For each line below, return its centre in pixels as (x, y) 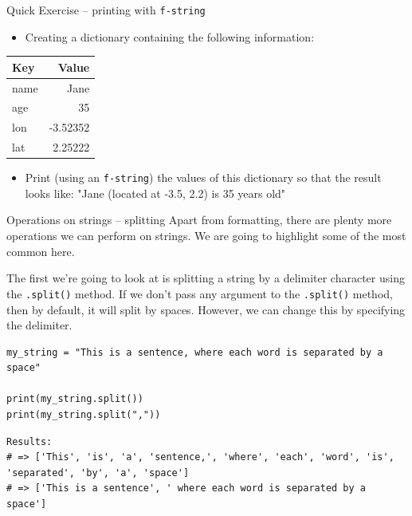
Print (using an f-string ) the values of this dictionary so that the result (203, 177)
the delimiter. (39, 325)
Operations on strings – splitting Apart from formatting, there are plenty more (199, 220)
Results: (29, 441)
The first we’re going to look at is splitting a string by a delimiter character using (206, 278)
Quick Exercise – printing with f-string (106, 10)
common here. (41, 251)
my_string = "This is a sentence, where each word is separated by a (195, 352)
